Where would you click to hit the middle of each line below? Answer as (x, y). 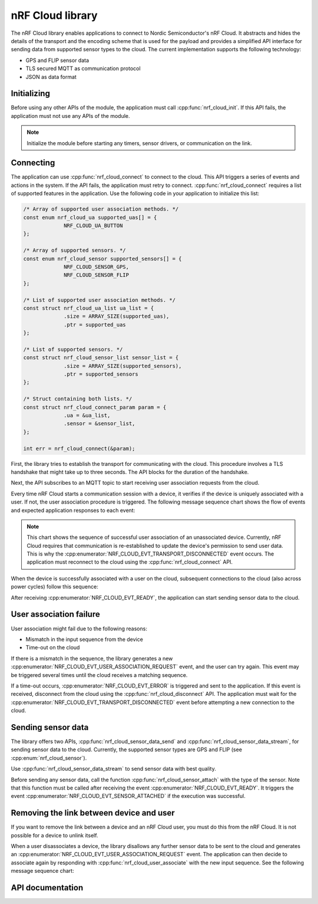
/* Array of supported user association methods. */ (101, 209)
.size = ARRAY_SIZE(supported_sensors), (123, 366)
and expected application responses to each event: (73, 510)
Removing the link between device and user (93, 813)
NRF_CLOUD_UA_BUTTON (93, 226)
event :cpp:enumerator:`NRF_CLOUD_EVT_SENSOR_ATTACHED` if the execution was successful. (128, 796)
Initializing (30, 93)
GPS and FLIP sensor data (57, 60)
